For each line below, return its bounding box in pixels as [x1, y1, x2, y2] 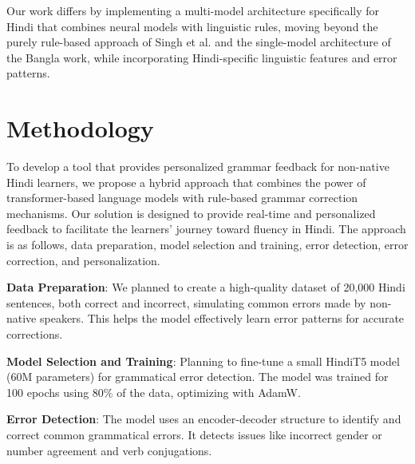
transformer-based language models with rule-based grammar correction [6, 189, 358, 206]
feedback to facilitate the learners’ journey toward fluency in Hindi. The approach [6, 220, 406, 237]
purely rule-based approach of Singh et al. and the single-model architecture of [6, 34, 391, 50]
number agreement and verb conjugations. [6, 442, 212, 458]
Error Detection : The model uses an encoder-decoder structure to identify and [6, 410, 401, 427]
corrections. [6, 326, 63, 343]
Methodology [6, 112, 154, 145]
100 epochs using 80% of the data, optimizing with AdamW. [6, 383, 301, 400]
